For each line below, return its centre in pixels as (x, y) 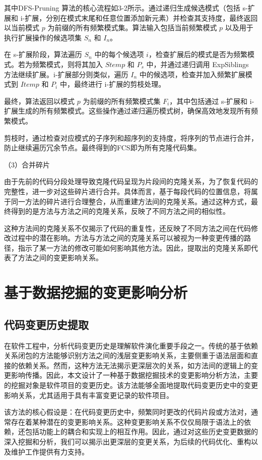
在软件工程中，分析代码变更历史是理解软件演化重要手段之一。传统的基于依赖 (131, 345)
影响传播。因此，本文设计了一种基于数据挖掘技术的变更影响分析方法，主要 (134, 375)
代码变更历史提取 (46, 324)
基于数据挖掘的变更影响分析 (96, 292)
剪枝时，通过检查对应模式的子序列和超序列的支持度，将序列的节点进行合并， (131, 137)
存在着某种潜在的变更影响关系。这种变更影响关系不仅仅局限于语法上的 (127, 421)
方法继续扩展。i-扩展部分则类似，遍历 (66, 74)
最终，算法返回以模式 (39, 101)
